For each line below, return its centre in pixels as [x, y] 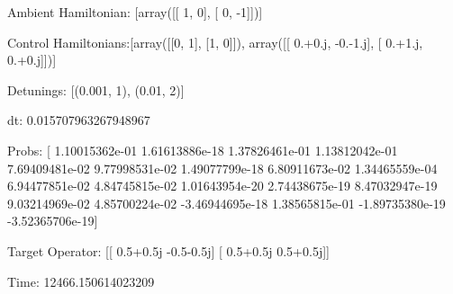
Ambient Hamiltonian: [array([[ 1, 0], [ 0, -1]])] [135, 12]
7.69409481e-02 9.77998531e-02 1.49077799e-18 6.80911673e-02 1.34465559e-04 [222, 168]
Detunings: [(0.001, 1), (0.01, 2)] [96, 89]
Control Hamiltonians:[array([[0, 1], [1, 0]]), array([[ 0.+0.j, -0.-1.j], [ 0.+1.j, [215, 42]
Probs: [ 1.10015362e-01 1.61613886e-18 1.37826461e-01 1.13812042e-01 [203, 150]
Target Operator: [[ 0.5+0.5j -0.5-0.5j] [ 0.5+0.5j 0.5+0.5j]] [168, 250]
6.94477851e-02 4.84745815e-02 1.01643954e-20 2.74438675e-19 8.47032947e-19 [222, 186]
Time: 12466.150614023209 [81, 281]
